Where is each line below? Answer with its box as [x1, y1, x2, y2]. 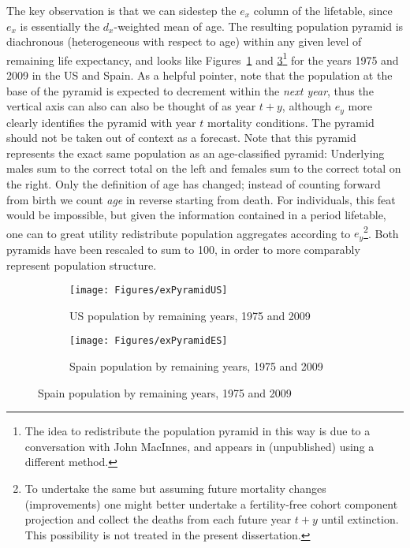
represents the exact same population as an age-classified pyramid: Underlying [6, 144, 385, 161]
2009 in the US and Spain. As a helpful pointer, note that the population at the [6, 67, 393, 84]
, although [281, 98, 332, 114]
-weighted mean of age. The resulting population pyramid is [114, 17, 404, 34]
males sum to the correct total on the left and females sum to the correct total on [6, 160, 401, 177]
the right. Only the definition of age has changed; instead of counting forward [6, 176, 381, 192]
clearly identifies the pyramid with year [6, 114, 196, 130]
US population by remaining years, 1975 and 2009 [69, 307, 311, 323]
